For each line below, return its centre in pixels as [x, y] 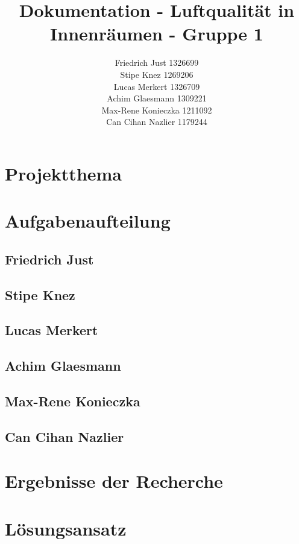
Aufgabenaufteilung [88, 221]
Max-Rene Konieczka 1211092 [157, 110]
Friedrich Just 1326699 [157, 62]
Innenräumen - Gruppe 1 [157, 34]
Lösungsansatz [66, 528]
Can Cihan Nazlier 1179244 [157, 122]
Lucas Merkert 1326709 [157, 86]
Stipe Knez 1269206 [157, 74]
